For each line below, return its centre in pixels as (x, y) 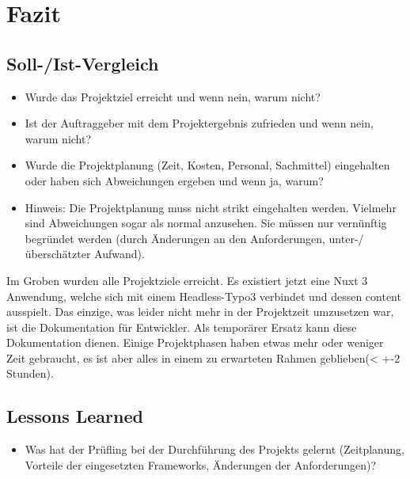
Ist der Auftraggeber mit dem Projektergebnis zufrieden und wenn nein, (199, 123)
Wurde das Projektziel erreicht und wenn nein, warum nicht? (173, 96)
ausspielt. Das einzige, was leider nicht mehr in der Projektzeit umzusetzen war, (200, 312)
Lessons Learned (75, 416)
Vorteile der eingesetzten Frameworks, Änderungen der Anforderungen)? (201, 464)
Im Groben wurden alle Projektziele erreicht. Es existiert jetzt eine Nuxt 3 (187, 280)
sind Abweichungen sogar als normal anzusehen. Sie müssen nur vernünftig (206, 223)
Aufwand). (120, 254)
